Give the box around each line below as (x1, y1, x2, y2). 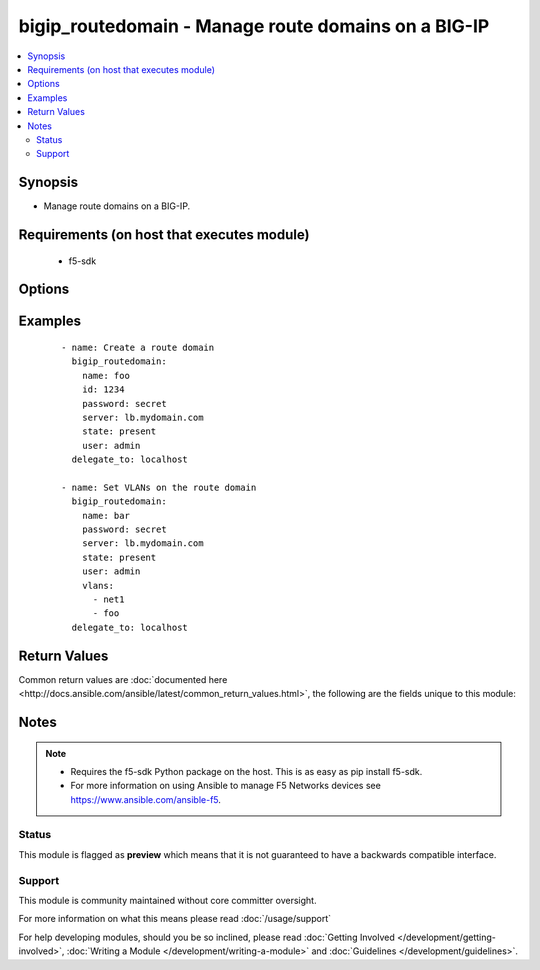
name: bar (81, 510, 130, 521)
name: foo (81, 370, 130, 381)
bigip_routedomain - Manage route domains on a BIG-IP (18, 15, 490, 37)
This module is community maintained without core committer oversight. (18, 894, 317, 906)
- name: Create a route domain (61, 342, 215, 354)
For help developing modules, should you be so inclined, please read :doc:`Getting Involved (18, 931, 395, 943)
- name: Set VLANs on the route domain (61, 481, 257, 493)
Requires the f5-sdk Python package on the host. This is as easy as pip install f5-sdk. (70, 765, 423, 777)
